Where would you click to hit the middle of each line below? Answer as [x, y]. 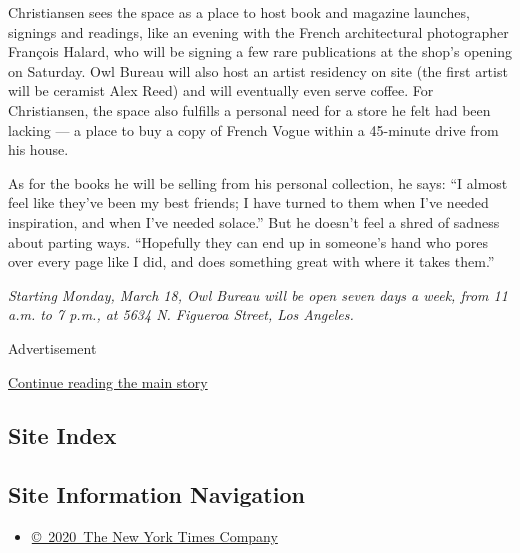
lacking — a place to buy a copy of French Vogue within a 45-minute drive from [253, 129]
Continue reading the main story [108, 381]
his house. [38, 149]
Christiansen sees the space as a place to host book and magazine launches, [239, 12]
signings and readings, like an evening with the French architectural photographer [258, 31]
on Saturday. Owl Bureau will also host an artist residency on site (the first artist [258, 70]
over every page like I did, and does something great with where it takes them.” [251, 261]
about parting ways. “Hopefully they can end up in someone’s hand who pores [248, 241]
